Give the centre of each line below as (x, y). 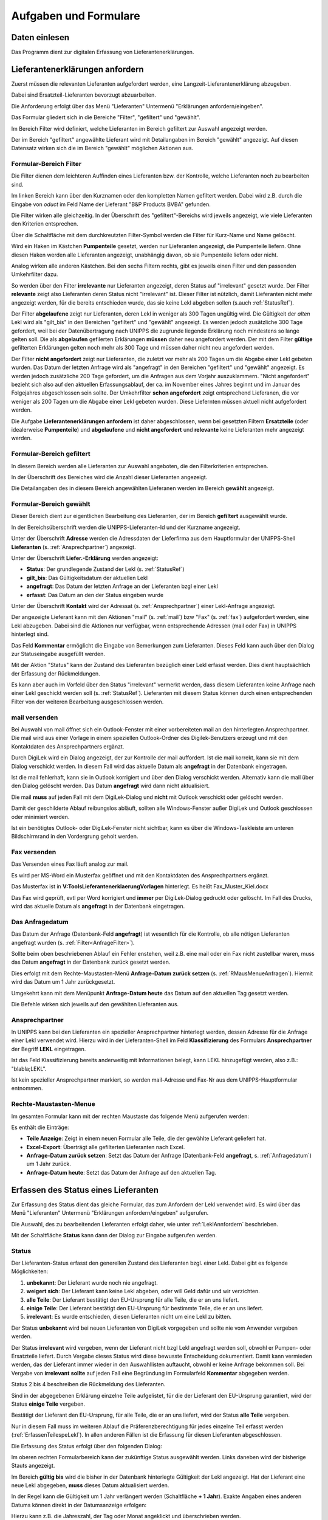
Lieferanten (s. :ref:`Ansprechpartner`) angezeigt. (73, 547)
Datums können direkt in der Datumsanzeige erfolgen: (79, 1505)
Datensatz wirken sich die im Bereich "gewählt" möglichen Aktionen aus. (102, 148)
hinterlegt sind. (30, 634)
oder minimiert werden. (40, 817)
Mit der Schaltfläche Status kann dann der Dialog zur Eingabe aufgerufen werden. (114, 1235)
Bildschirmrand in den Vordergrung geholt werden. (75, 837)
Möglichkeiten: (30, 1271)
